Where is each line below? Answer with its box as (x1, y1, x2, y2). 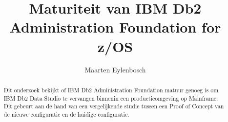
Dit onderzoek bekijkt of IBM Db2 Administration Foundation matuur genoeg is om (3, 86, 219, 94)
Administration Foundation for (9, 17, 221, 37)
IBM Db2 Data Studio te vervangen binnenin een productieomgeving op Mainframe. (3, 94, 218, 102)
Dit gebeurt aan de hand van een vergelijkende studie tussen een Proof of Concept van (3, 102, 224, 110)
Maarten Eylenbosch (84, 64, 146, 74)
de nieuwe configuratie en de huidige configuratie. (3, 110, 129, 118)
